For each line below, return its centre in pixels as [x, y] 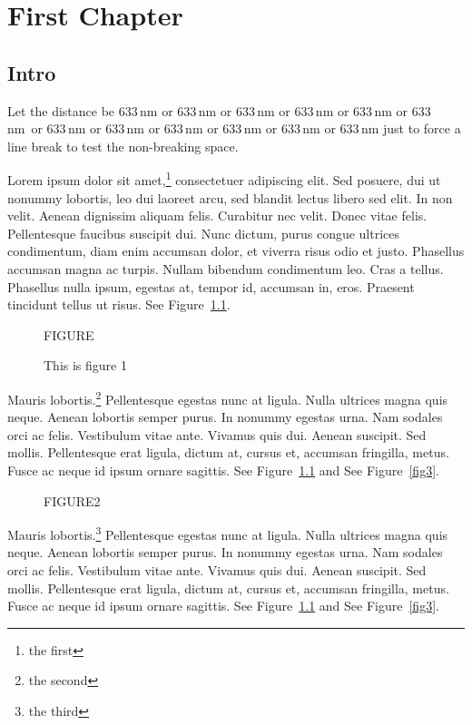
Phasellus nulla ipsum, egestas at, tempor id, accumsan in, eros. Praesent [211, 286]
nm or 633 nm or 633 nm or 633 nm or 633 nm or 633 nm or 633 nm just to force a [234, 128]
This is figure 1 [85, 365]
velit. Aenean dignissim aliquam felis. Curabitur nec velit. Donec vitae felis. [217, 216]
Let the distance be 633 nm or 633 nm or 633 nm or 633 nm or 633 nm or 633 [219, 110]
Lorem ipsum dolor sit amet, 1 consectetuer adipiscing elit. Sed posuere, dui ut [224, 179]
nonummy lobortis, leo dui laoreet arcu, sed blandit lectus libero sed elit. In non [230, 197]
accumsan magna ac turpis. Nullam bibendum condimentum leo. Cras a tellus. [226, 268]
